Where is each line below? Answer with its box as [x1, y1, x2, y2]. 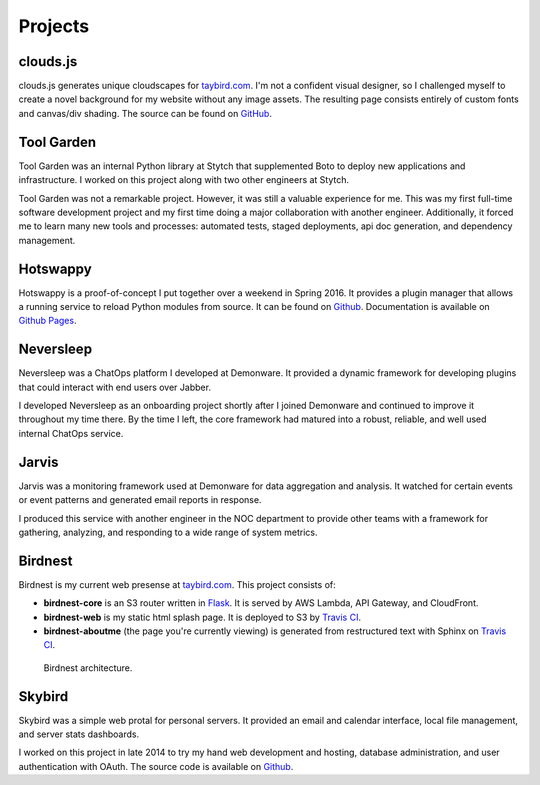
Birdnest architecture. [43, 661, 133, 674]
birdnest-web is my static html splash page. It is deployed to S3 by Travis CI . [43, 611, 362, 623]
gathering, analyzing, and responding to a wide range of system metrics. [18, 526, 318, 538]
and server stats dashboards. [18, 728, 140, 740]
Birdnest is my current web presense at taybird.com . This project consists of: [18, 578, 336, 590]
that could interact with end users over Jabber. [18, 381, 212, 393]
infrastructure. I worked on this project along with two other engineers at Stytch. [18, 174, 350, 186]
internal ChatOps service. [18, 427, 124, 439]
